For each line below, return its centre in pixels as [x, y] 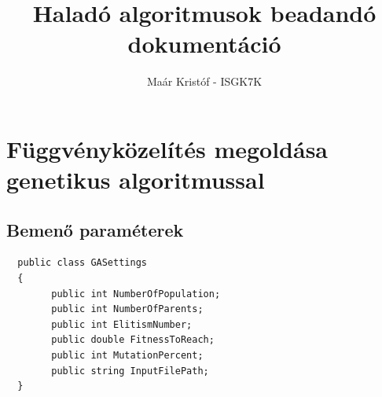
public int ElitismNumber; [122, 324]
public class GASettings [82, 263]
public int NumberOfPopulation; [136, 294]
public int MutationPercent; [127, 356]
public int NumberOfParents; [127, 309]
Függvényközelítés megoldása [167, 148]
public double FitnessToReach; [133, 340]
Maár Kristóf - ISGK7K [204, 81]
